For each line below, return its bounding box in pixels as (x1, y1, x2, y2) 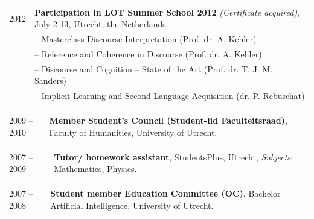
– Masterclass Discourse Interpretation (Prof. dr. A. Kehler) (34, 33, 257, 45)
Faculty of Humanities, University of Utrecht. (49, 125, 217, 138)
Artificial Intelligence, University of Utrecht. (50, 198, 214, 211)
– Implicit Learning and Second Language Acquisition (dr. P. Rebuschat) (34, 89, 305, 102)
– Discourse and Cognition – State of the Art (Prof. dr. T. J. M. (34, 62, 273, 75)
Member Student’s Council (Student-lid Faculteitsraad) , (49, 114, 287, 127)
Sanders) (34, 74, 67, 87)
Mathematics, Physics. (54, 162, 137, 175)
